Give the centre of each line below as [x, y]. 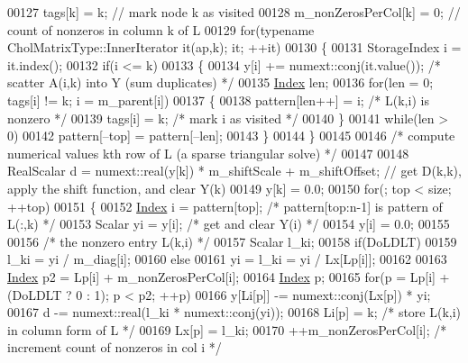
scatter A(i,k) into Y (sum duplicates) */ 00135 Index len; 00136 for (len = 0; [220, 82]
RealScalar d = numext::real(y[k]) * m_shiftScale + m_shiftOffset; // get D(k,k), [234, 171]
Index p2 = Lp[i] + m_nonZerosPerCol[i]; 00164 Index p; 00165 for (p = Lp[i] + [229, 276]
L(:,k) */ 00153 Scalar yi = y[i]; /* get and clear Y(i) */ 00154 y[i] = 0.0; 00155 [229, 224]
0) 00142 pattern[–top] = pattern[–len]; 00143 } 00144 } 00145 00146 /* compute [231, 136]
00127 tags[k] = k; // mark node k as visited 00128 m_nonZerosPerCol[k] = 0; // [234, 12]
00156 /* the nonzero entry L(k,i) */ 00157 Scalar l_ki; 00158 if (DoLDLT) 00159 [232, 241]
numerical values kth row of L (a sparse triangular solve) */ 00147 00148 [208, 153]
